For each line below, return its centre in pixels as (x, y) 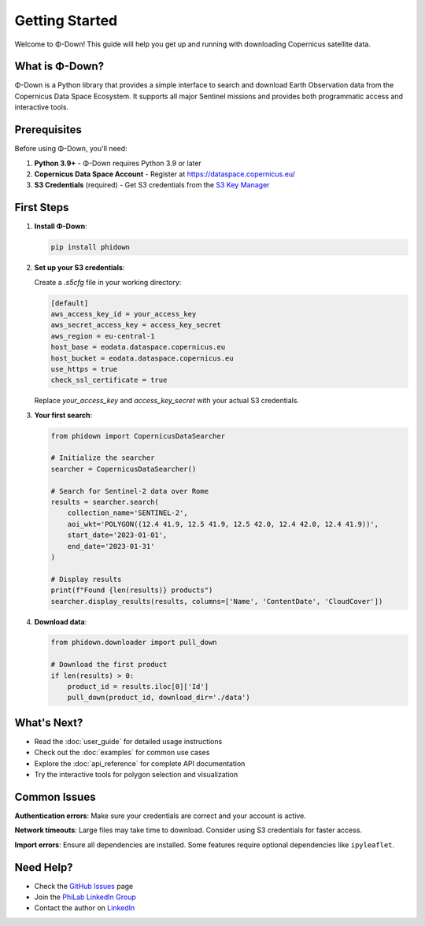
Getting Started (66, 20)
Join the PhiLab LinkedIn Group (85, 897)
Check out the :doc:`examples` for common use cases (122, 753)
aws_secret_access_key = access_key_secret (136, 325)
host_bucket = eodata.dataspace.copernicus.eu (142, 358)
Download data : (61, 621)
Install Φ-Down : (61, 226)
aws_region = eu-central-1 (103, 336)
